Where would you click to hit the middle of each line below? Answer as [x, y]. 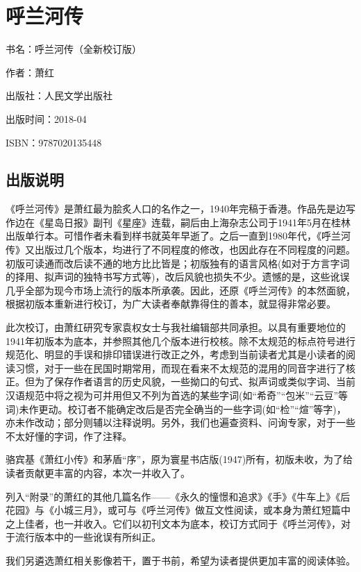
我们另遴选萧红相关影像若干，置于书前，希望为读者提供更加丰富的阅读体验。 [180, 560]
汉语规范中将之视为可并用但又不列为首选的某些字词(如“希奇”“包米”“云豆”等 [177, 395]
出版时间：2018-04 [46, 118]
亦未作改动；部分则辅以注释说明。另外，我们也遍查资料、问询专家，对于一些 [180, 422]
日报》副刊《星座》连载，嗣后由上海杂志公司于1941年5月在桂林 [207, 222]
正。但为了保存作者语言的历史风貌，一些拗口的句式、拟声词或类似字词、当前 [180, 381]
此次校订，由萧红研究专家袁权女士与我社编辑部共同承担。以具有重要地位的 [176, 327]
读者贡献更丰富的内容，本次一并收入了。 [98, 472]
